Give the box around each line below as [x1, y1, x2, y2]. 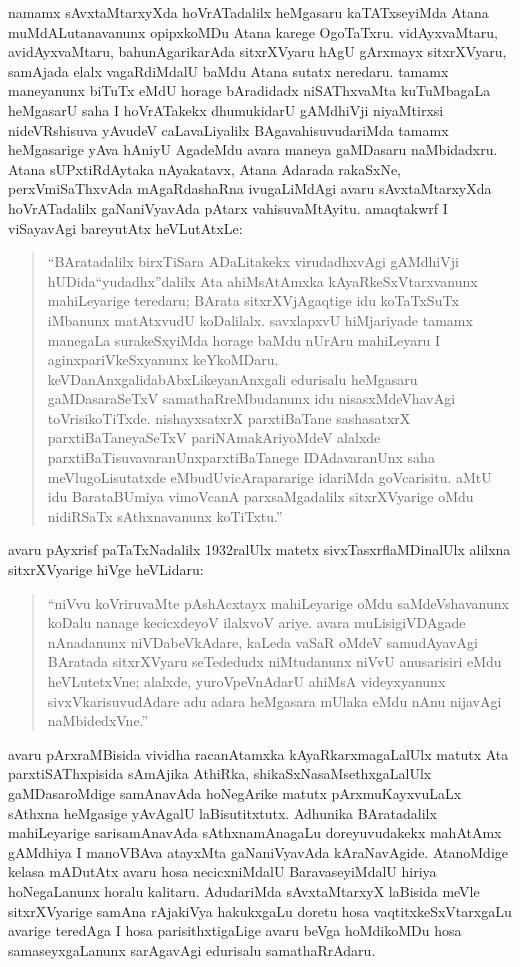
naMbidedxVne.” [47, 710, 149, 731]
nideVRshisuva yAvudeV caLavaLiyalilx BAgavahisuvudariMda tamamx [8, 119, 449, 140]
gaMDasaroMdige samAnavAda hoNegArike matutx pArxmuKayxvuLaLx [8, 782, 462, 803]
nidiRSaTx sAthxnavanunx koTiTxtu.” [47, 505, 283, 526]
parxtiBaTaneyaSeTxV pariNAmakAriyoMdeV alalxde [47, 427, 381, 448]
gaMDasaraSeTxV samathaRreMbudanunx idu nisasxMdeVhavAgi [47, 388, 456, 409]
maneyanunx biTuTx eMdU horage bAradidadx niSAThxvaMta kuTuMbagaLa [8, 80, 491, 101]
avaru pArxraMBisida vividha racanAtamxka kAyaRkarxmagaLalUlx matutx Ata [8, 743, 509, 764]
